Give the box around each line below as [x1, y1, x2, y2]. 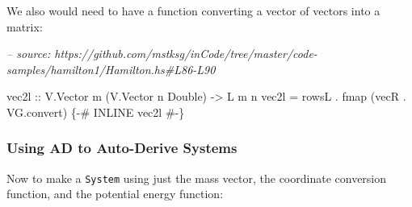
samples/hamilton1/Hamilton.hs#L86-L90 [6, 60, 216, 77]
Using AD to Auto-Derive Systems [6, 138, 238, 158]
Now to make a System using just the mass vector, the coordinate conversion [6, 169, 387, 186]
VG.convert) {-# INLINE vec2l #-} [6, 103, 185, 120]
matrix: [6, 18, 43, 35]
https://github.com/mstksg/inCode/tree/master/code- [54, 45, 317, 62]
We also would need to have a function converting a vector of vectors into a [6, 2, 380, 19]
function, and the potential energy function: [6, 185, 224, 202]
